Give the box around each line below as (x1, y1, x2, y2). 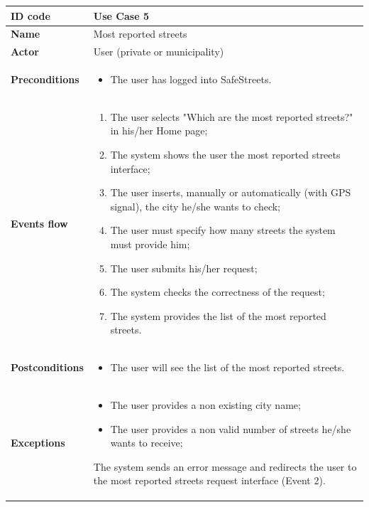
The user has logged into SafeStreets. (110, 72, 272, 87)
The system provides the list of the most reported (110, 308, 326, 323)
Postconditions (11, 360, 84, 375)
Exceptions (11, 435, 65, 450)
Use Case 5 (93, 8, 149, 23)
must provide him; (110, 237, 190, 252)
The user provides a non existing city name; (110, 397, 301, 412)
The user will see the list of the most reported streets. (110, 360, 345, 375)
